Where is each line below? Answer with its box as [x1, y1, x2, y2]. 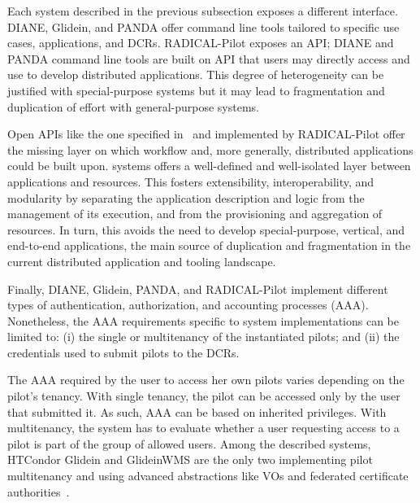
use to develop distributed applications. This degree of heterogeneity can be [7, 66, 384, 83]
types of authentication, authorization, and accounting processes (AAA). [7, 296, 369, 313]
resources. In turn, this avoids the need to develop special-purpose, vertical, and [7, 221, 405, 238]
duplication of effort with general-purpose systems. [7, 98, 259, 115]
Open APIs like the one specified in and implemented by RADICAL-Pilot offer [7, 125, 405, 142]
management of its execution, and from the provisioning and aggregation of [7, 205, 383, 222]
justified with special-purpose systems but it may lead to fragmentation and [7, 81, 385, 98]
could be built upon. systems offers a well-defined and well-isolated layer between [7, 157, 411, 174]
